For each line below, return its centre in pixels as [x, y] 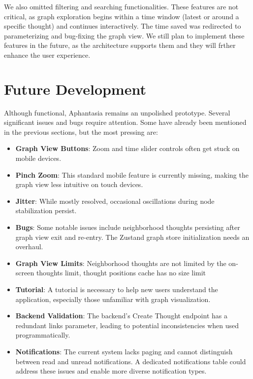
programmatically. [43, 335]
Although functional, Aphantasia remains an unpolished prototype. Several [117, 112]
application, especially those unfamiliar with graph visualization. [113, 299]
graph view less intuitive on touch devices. [79, 184]
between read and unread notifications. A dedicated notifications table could [131, 361]
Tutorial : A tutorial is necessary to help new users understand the [117, 289]
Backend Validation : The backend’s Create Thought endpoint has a [121, 316]
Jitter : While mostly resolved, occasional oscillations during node [115, 201]
